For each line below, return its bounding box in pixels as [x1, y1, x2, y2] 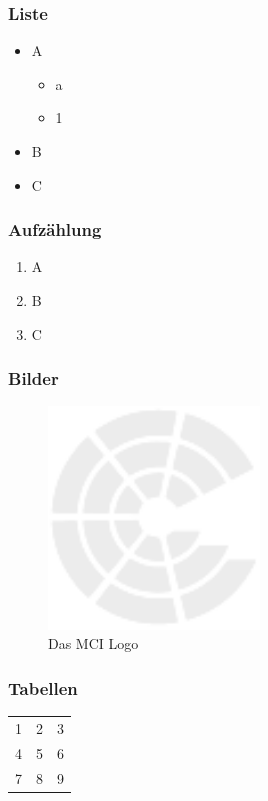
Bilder [8, 366, 59, 391]
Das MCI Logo [48, 633, 139, 654]
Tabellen [8, 675, 78, 700]
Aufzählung [8, 217, 102, 242]
